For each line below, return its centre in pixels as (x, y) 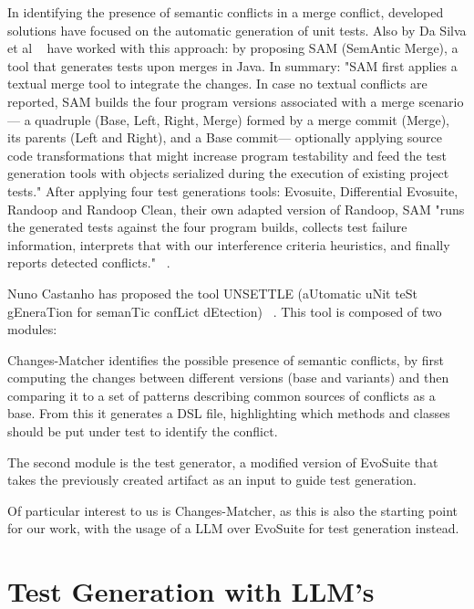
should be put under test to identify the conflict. (143, 431)
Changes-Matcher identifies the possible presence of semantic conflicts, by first (226, 359)
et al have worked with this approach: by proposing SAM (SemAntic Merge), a (233, 48)
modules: (32, 329)
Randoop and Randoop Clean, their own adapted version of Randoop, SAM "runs (236, 209)
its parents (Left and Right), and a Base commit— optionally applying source (225, 137)
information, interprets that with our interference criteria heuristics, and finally (229, 244)
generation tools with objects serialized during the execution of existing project (228, 173)
